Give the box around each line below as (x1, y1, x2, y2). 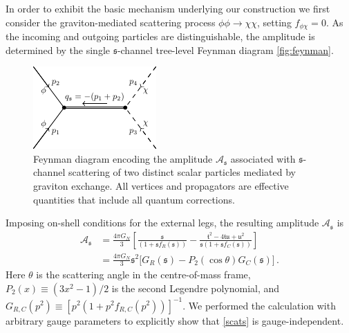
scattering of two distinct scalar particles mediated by (68, 165, 296, 179)
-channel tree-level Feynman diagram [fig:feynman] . (117, 42, 334, 57)
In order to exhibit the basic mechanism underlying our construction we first (6, 1, 330, 15)
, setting (257, 15, 292, 29)
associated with (230, 151, 296, 165)
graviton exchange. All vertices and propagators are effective (33, 179, 289, 193)
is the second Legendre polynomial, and (111, 281, 280, 295)
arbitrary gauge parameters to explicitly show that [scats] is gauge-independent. (6, 313, 344, 327)
